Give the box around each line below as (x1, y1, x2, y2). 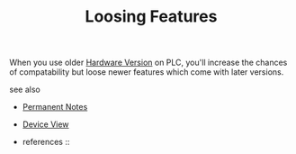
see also (9, 84, 40, 95)
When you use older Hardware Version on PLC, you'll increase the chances (9, 57, 288, 68)
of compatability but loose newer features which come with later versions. (9, 67, 284, 77)
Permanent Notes (22, 102, 88, 113)
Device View (22, 119, 69, 130)
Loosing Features (85, 6, 218, 27)
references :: (22, 137, 70, 148)
